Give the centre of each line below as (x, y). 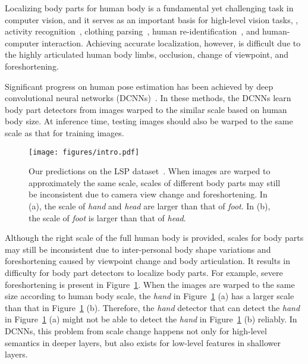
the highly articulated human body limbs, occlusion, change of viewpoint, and (147, 54)
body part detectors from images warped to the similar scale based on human (146, 109)
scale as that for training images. (65, 132)
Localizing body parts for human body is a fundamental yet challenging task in (149, 8)
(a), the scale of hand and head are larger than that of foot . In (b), (150, 205)
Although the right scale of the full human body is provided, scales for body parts (154, 238)
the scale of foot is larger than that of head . (107, 217)
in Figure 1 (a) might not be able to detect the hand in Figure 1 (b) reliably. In (151, 319)
